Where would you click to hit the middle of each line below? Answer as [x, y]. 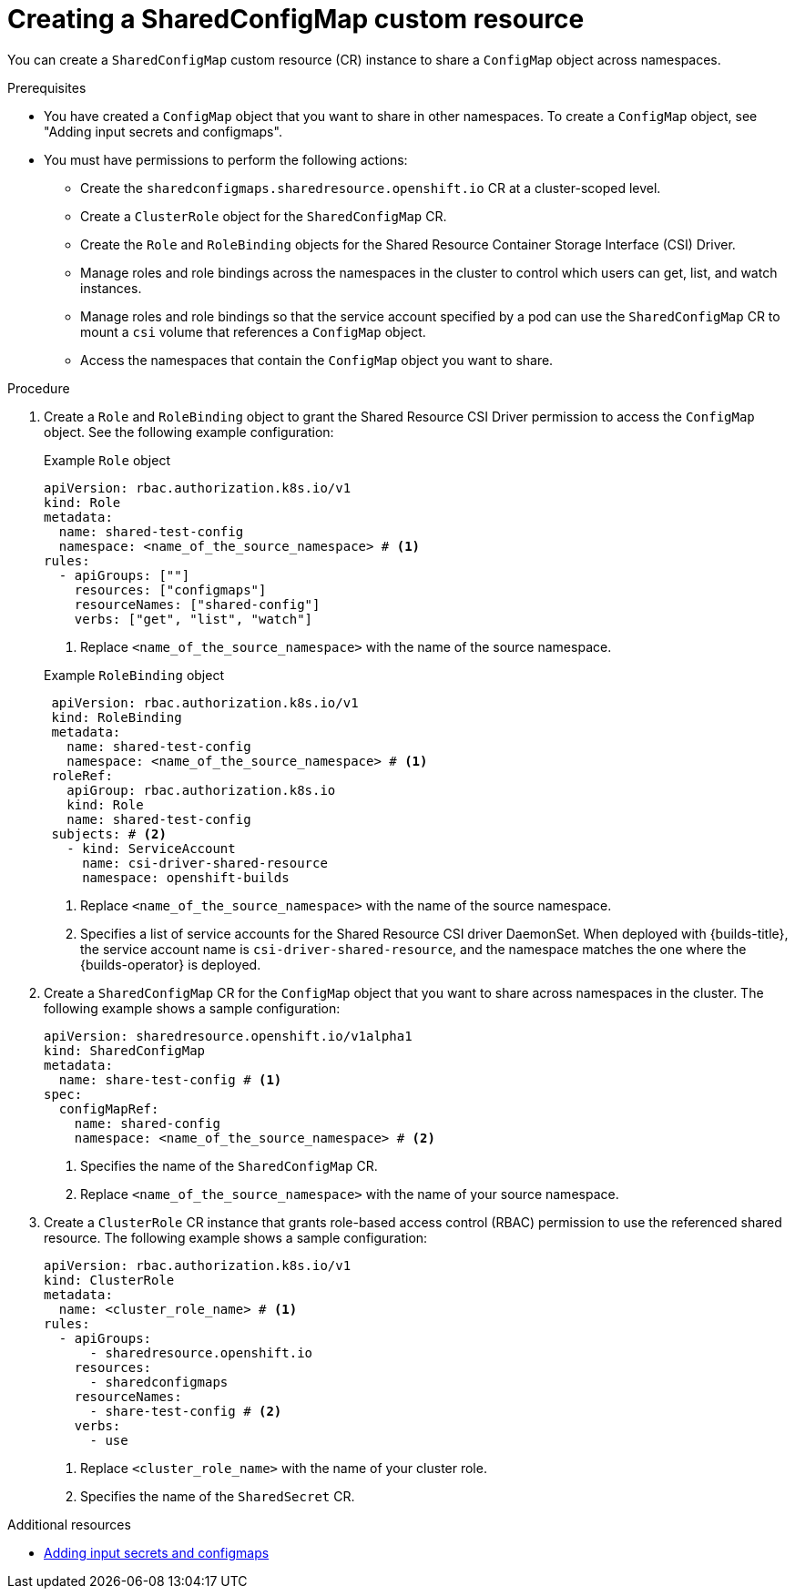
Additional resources [69, 1524]
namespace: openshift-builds [186, 877]
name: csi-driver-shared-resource [205, 863]
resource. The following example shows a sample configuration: [236, 1237]
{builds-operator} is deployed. [171, 964]
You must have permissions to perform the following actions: [226, 159]
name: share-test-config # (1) [170, 1079]
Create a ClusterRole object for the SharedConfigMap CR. [264, 216]
